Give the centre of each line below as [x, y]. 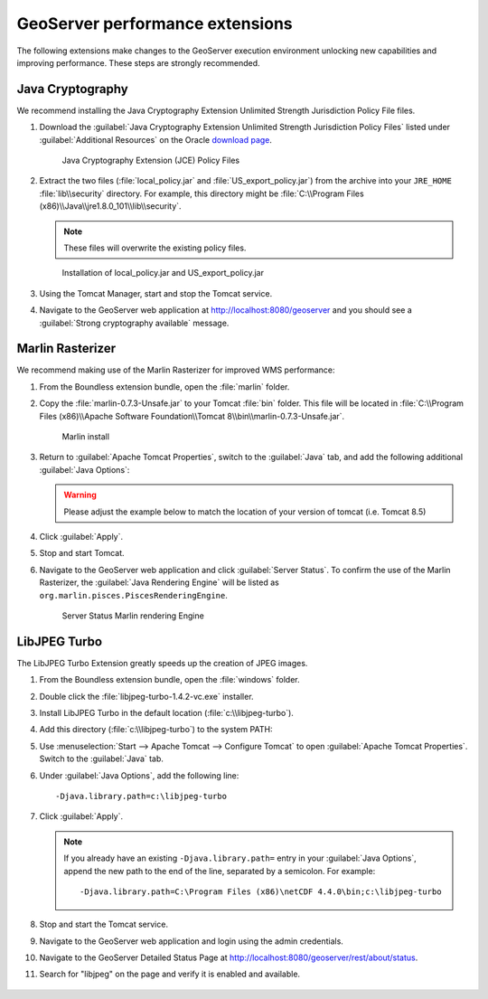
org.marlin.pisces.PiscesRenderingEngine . [133, 595]
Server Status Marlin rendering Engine [133, 616]
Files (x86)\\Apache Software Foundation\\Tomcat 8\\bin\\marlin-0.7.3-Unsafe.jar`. [192, 416]
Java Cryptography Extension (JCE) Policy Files [150, 160]
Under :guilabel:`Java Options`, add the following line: [139, 775]
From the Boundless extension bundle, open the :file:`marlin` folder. [164, 386]
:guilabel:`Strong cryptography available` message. [134, 323]
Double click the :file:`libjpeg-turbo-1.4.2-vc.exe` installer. [146, 696]
